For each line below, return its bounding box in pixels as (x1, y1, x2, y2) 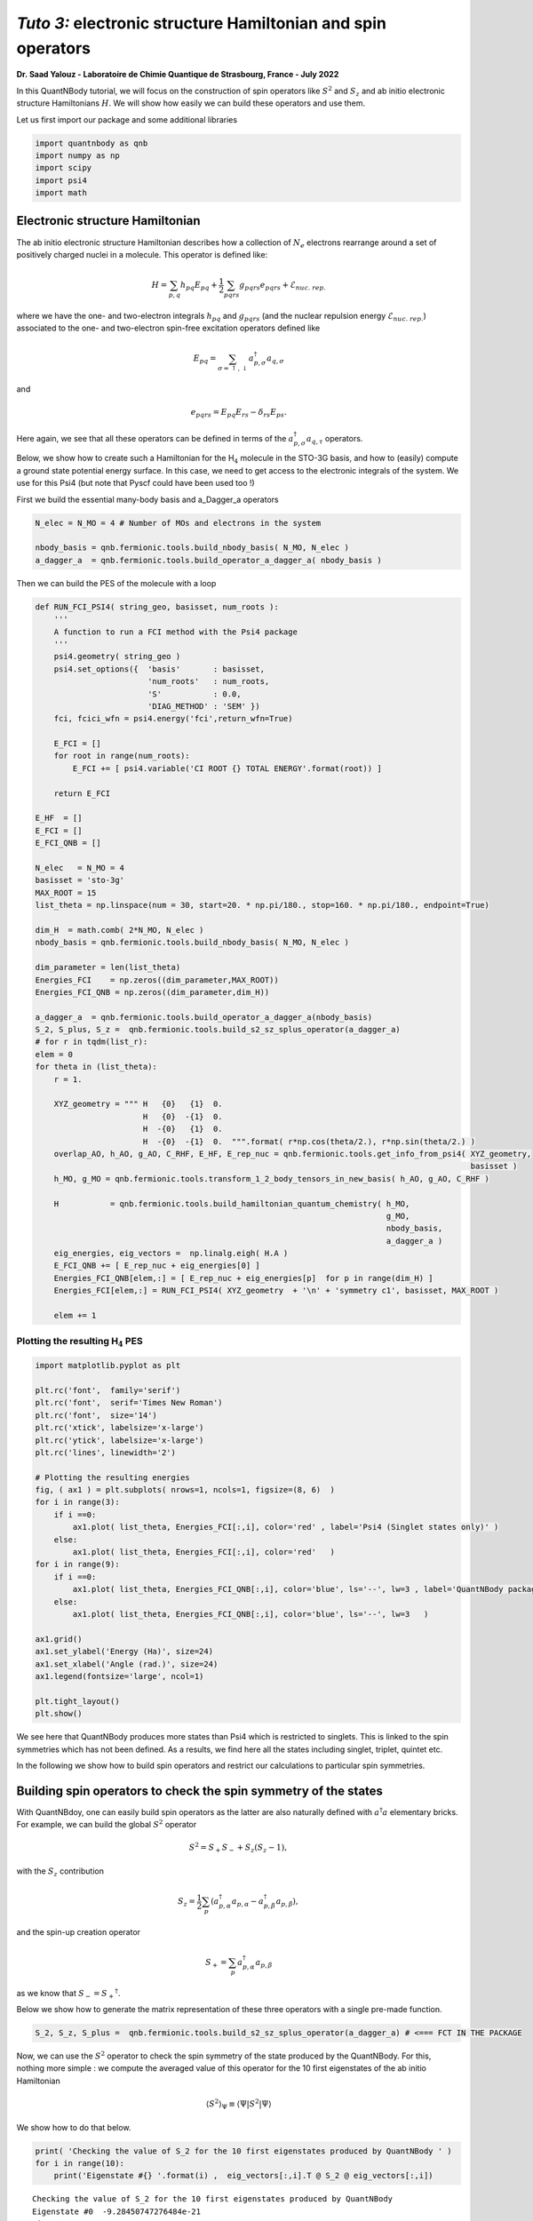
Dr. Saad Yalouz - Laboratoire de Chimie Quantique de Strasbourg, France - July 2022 (16, 69, 339, 80)
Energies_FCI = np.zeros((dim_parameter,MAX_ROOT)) (35, 975, 279, 985)
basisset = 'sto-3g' (35, 875, 124, 886)
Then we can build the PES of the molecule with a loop (16, 577, 217, 588)
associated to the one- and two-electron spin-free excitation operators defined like (16, 322, 321, 333)
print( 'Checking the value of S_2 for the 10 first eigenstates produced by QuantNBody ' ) (35, 2145, 452, 2156)
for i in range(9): (35, 1559, 120, 1570)
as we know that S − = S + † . (16, 1986, 121, 2001)
